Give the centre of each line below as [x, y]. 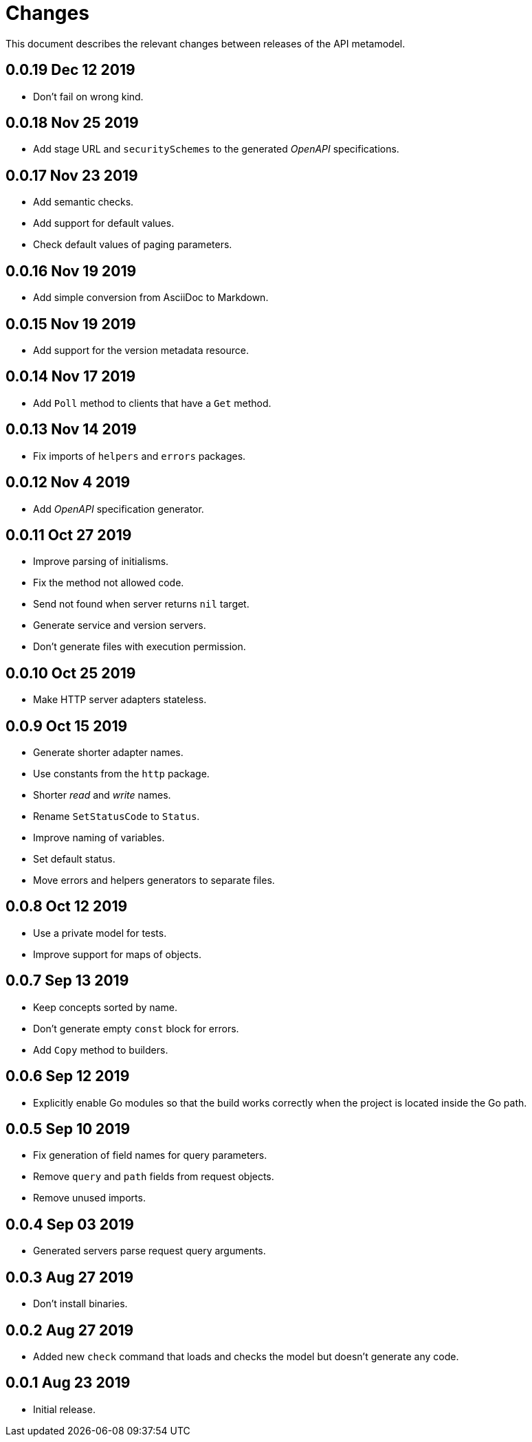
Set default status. [74, 859]
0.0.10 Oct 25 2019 [71, 673]
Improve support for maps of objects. [117, 954]
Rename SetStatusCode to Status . [117, 817]
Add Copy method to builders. [101, 1050]
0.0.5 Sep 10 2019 [68, 1129]
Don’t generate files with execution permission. [140, 647]
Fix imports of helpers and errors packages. [140, 456]
